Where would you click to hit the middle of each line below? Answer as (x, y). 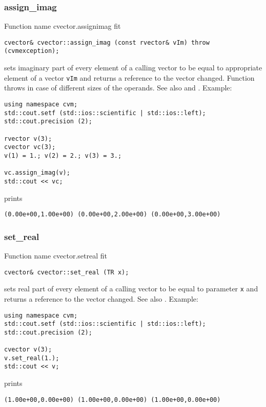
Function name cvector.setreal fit (56, 255)
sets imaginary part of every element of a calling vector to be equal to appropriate (133, 68)
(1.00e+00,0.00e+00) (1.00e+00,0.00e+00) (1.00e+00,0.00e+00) (112, 400)
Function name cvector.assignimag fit (63, 26)
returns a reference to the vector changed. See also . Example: (101, 298)
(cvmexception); (32, 51)
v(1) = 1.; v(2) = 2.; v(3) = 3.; (63, 155)
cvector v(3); (28, 350)
